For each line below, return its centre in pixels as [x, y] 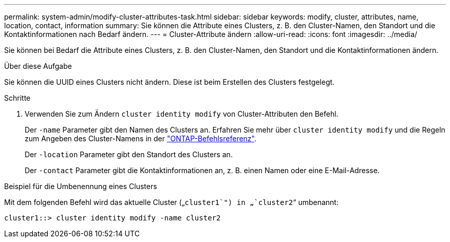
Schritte [17, 98]
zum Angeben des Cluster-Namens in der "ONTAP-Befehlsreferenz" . [141, 138]
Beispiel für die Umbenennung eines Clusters [81, 186]
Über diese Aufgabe [38, 66]
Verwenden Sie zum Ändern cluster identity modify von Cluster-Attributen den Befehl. [182, 114]
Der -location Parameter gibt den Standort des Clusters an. [129, 154]
